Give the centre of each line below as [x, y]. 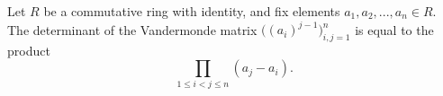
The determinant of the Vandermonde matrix [132, 29]
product [29, 50]
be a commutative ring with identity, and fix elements [192, 11]
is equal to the [394, 29]
